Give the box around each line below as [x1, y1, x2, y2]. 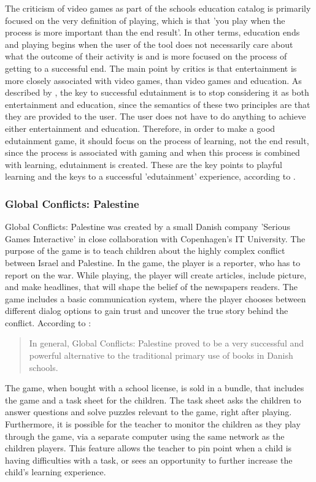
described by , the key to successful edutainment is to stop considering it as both [5, 86, 309, 99]
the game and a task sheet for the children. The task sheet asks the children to [5, 393, 301, 406]
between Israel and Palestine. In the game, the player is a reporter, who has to [5, 256, 301, 269]
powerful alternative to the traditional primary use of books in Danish [29, 349, 293, 362]
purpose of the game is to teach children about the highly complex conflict [5, 244, 285, 257]
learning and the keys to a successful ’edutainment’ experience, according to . [5, 170, 296, 183]
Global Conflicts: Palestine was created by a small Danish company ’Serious [5, 220, 290, 233]
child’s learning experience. [5, 465, 106, 478]
